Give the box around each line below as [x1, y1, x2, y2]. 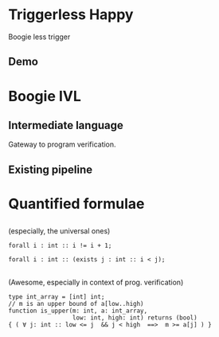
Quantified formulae [8, 194, 145, 213]
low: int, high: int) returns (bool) [72, 313, 197, 322]
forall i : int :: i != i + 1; [8, 241, 112, 250]
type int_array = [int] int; [8, 292, 105, 300]
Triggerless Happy [8, 6, 134, 24]
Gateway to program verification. [8, 139, 117, 149]
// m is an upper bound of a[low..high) [8, 300, 145, 308]
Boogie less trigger [8, 32, 71, 41]
